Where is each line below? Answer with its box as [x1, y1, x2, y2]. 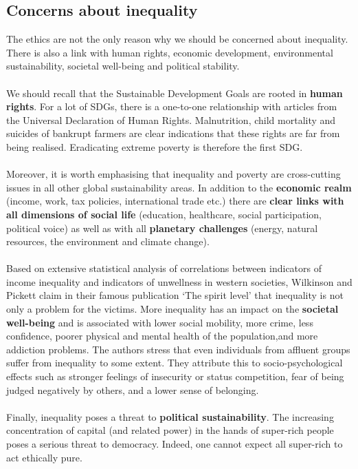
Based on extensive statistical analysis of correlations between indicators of [6, 261, 322, 275]
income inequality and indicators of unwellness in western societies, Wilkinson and [6, 274, 353, 289]
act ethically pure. [6, 450, 82, 464]
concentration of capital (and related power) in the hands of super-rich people [6, 423, 334, 437]
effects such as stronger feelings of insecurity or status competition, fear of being [6, 369, 344, 384]
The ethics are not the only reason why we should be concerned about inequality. [6, 32, 348, 46]
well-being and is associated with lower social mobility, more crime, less [6, 315, 313, 329]
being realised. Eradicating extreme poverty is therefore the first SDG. [6, 139, 303, 154]
